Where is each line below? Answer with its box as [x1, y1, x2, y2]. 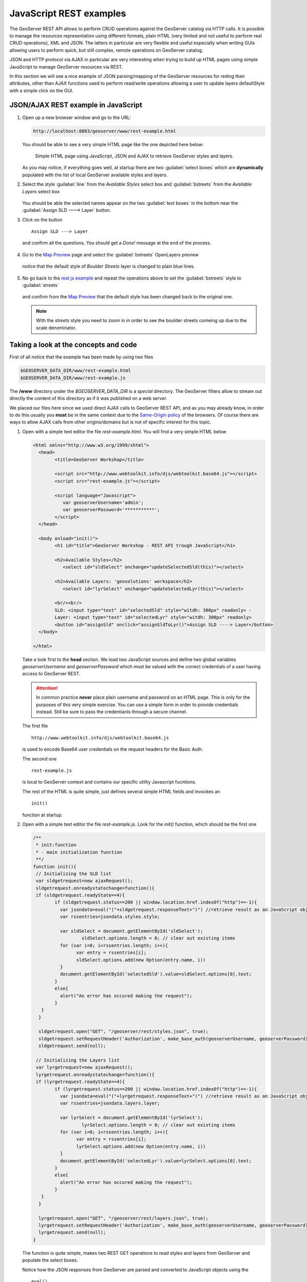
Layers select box [22, 188, 60, 194]
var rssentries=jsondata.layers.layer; [59, 1100, 160, 1106]
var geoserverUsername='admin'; [62, 499, 144, 505]
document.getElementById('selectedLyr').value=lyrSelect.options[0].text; [59, 1158, 252, 1164]
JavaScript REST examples [9, 8, 126, 19]
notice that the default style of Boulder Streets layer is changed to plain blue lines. [22, 263, 195, 269]
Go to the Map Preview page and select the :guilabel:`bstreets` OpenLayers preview [22, 251, 199, 257]
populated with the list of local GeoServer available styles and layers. [22, 172, 168, 178]
